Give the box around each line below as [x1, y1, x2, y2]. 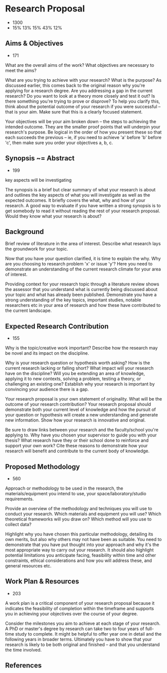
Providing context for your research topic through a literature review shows [5, 281, 160, 287]
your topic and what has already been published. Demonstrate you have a [5, 292, 157, 298]
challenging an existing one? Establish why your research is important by [5, 381, 155, 387]
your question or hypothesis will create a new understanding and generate [5, 412, 158, 418]
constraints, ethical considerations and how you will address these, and [5, 557, 152, 563]
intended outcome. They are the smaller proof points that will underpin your [5, 124, 161, 130]
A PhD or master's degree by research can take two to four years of [5, 626, 145, 632]
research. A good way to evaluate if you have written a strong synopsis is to [5, 202, 161, 208]
